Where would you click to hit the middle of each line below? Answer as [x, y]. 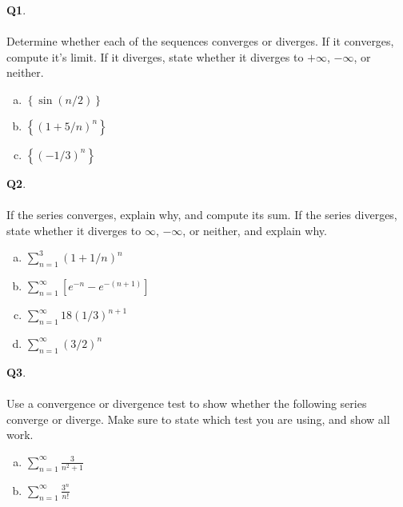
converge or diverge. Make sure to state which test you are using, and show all [198, 419]
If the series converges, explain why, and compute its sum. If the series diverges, [202, 215]
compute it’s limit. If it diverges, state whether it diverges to [155, 56]
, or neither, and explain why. [255, 230]
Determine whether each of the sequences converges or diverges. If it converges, [200, 41]
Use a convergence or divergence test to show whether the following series [187, 403]
